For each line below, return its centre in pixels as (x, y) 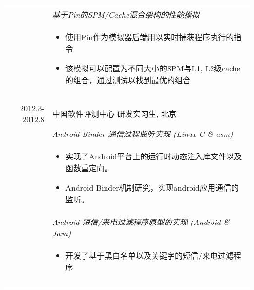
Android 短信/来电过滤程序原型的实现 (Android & (141, 222)
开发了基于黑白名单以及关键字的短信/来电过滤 (149, 256)
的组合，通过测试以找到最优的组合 (128, 80)
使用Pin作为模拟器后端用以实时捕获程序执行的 (149, 37)
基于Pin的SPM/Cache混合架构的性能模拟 (126, 14)
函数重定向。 (89, 168)
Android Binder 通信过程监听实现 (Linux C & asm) (142, 134)
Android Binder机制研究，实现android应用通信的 (152, 188)
